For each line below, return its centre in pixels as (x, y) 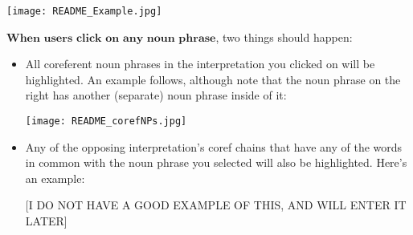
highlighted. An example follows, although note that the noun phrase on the (213, 79)
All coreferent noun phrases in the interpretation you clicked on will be (200, 64)
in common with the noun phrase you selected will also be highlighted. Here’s (216, 162)
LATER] (46, 221)
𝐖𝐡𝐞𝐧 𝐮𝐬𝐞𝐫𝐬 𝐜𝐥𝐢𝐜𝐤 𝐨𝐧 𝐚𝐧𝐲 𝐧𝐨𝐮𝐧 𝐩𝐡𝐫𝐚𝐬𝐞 (111, 38)
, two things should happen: (284, 36)
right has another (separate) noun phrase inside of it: (156, 95)
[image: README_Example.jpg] (84, 11)
